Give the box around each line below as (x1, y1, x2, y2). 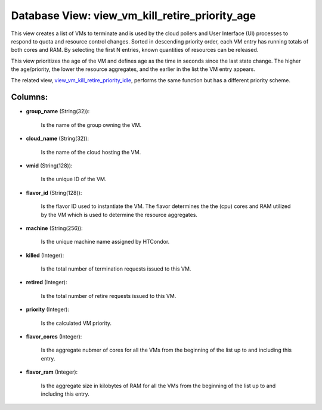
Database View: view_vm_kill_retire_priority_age (11, 9, 256, 22)
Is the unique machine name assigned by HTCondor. (41, 238, 170, 246)
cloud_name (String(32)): (26, 135, 89, 142)
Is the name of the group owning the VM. (41, 121, 142, 128)
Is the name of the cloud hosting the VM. (41, 148, 141, 156)
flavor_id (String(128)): (26, 189, 82, 196)
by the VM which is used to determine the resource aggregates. (41, 211, 198, 218)
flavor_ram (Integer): (26, 368, 78, 375)
